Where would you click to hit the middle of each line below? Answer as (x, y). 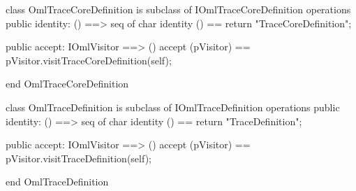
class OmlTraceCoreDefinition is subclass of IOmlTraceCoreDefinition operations (178, 9)
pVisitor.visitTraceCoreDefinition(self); (89, 60)
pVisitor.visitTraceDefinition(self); (79, 158)
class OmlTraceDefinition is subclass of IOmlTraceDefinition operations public (173, 107)
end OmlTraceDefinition (57, 182)
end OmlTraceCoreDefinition (67, 84)
